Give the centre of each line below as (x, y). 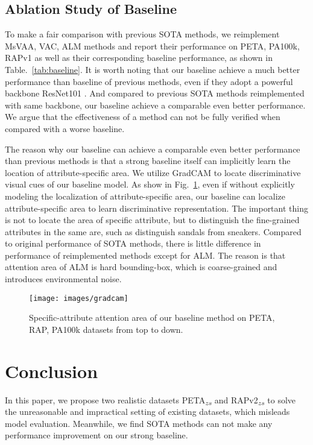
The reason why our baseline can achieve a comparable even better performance (153, 149)
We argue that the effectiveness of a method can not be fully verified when (143, 117)
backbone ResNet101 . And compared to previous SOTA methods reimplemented (155, 93)
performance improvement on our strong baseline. (96, 435)
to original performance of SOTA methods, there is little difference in (133, 243)
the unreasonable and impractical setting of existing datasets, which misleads (147, 412)
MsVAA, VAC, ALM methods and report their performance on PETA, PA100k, (152, 46)
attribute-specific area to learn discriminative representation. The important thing (156, 208)
